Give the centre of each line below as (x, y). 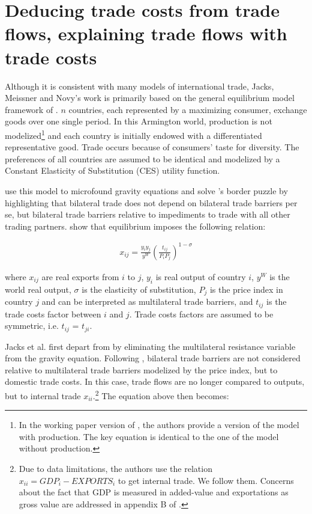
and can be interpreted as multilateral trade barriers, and (147, 301)
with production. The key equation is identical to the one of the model (149, 436)
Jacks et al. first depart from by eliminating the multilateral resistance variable (150, 346)
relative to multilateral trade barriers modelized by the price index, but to (141, 369)
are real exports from (80, 276)
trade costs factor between (53, 314)
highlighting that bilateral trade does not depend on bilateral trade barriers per (151, 202)
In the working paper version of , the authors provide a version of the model (159, 425)
